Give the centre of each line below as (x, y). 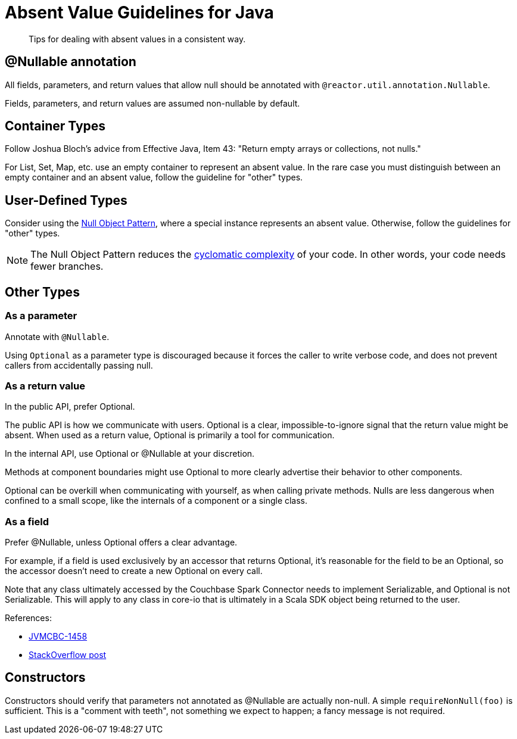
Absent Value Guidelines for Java (139, 13)
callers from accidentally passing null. (79, 365)
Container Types (55, 126)
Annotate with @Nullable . (57, 336)
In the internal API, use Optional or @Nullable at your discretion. (130, 454)
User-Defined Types (66, 200)
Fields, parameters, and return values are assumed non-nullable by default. (152, 103)
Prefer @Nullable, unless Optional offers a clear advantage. (121, 542)
